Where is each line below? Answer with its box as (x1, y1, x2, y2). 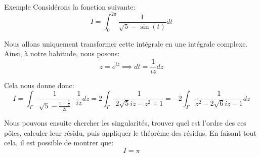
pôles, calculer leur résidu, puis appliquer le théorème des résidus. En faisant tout (4, 127, 256, 138)
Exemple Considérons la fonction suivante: (4, 2, 136, 12)
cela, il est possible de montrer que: (4, 137, 114, 148)
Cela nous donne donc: (4, 80, 74, 91)
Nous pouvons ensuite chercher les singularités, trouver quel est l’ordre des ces (4, 117, 246, 128)
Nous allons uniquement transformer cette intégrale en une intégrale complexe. (4, 38, 248, 49)
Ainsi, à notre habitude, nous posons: (4, 48, 120, 59)
